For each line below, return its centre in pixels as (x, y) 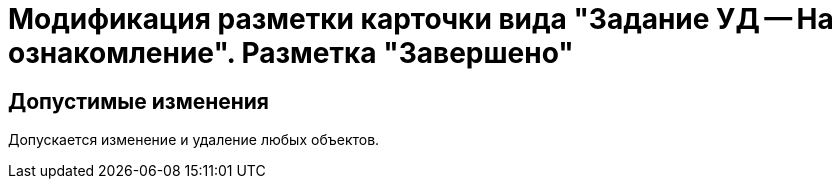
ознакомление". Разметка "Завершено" (291, 53)
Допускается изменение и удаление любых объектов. (194, 140)
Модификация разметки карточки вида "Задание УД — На (421, 19)
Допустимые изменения (139, 101)
